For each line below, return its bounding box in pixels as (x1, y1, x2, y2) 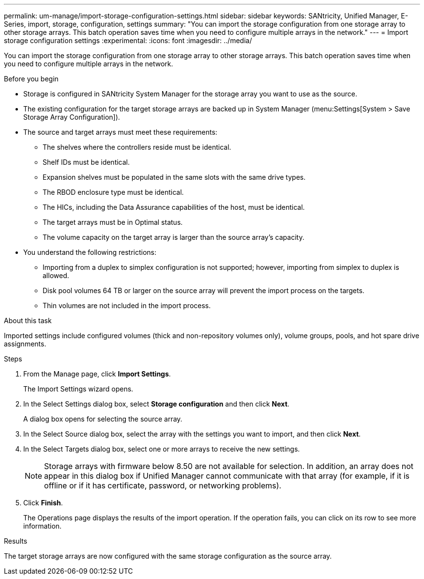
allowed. (43, 271, 69, 280)
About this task (4, 316, 52, 325)
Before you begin (4, 75, 59, 83)
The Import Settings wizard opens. (23, 385, 134, 393)
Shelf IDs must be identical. (43, 158, 130, 166)
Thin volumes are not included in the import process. (43, 301, 211, 310)
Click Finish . (23, 499, 63, 507)
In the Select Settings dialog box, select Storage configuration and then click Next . (23, 400, 289, 408)
